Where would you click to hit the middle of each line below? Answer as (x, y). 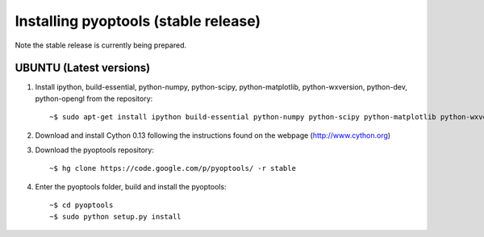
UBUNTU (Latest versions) (83, 68)
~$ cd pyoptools (81, 205)
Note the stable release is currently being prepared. (101, 45)
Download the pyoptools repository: (95, 150)
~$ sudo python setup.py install (115, 216)
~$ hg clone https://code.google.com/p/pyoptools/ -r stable (173, 168)
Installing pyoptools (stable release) (138, 21)
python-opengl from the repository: (94, 98)
